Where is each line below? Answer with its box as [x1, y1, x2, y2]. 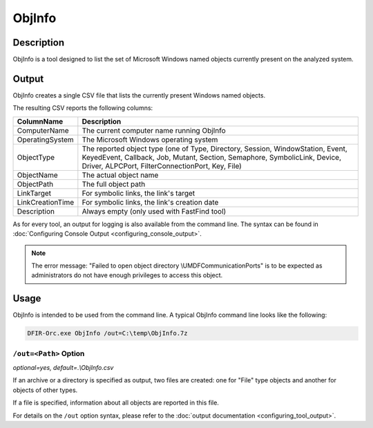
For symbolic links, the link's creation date [82, 197, 219, 207]
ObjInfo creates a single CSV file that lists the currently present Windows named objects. [12, 91, 266, 100]
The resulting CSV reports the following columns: [12, 104, 153, 112]
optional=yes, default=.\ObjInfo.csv [12, 363, 114, 371]
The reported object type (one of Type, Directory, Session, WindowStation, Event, [82, 144, 348, 153]
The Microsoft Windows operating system [82, 135, 218, 145]
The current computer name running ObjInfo [82, 125, 226, 135]
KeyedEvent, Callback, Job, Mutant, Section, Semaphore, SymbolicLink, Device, [82, 152, 342, 162]
